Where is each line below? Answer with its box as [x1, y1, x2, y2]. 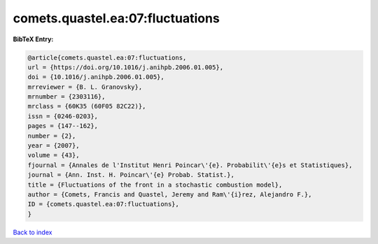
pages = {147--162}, [27, 122, 98, 130]
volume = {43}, [27, 151, 80, 159]
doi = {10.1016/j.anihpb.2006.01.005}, [27, 73, 164, 81]
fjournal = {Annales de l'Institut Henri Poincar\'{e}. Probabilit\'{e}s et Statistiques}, [27, 161, 353, 169]
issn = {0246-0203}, [27, 112, 98, 120]
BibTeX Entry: [13, 35, 54, 43]
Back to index [13, 228, 52, 236]
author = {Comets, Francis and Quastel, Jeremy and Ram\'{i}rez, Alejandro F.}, [27, 191, 312, 199]
